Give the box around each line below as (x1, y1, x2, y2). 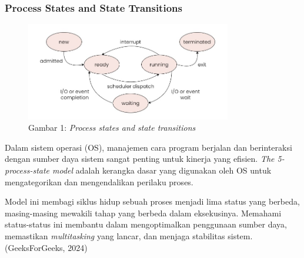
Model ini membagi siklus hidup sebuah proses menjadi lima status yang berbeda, (5, 195, 300, 208)
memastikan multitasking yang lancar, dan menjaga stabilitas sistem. (5, 229, 253, 242)
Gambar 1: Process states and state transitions (28, 121, 196, 134)
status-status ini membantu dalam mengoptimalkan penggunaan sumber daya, (5, 218, 287, 230)
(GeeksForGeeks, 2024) (5, 241, 88, 253)
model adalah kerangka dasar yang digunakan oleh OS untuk (52, 164, 272, 176)
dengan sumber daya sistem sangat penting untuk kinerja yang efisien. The (5, 152, 275, 165)
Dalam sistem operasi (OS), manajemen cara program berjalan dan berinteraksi (5, 141, 292, 153)
